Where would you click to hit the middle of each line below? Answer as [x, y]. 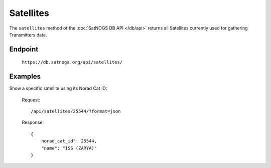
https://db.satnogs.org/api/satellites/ [72, 62]
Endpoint [24, 49]
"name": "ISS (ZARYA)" [69, 148]
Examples [25, 77]
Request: [31, 99]
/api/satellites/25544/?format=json [76, 111]
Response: [33, 122]
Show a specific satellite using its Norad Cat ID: [58, 88]
